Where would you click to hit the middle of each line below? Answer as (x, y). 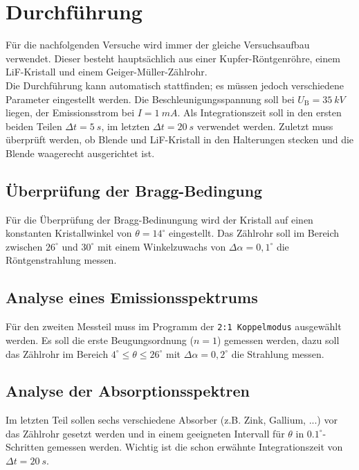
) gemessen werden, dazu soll (278, 340)
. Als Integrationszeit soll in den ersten (259, 112)
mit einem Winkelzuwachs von (162, 246)
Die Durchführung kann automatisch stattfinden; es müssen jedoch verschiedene (175, 85)
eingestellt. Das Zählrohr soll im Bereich (254, 233)
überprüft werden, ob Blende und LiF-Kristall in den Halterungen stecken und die (180, 139)
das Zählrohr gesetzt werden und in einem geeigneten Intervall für (145, 433)
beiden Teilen (34, 126)
